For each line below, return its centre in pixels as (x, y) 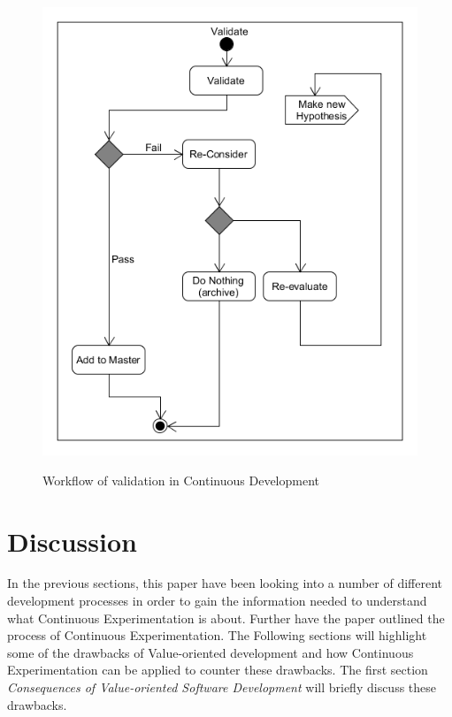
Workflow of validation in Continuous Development (181, 480)
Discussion (72, 541)
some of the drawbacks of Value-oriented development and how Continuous (211, 652)
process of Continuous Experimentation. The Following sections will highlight (217, 635)
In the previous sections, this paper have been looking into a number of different (225, 583)
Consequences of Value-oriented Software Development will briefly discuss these (222, 687)
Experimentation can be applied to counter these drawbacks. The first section (218, 670)
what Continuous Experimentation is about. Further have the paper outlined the (226, 618)
